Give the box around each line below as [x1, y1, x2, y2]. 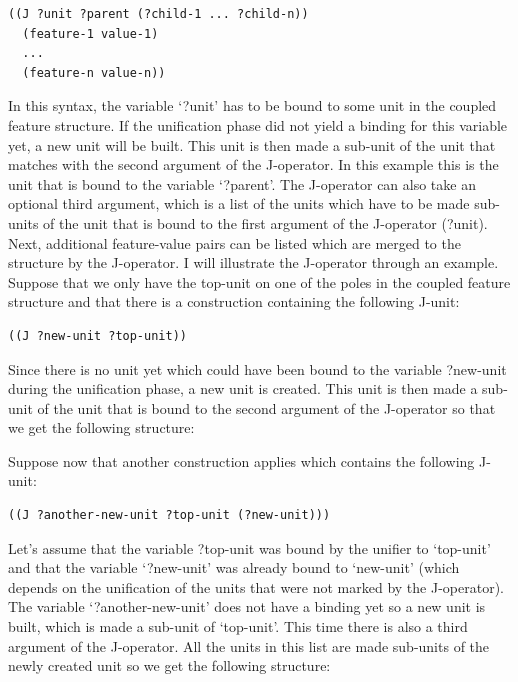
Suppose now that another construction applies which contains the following [8, 450, 475, 471]
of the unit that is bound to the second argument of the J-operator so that [37, 397, 496, 418]
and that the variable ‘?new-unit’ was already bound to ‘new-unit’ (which [8, 557, 460, 578]
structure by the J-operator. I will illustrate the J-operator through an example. [8, 252, 499, 273]
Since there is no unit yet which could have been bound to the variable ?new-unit [8, 358, 507, 379]
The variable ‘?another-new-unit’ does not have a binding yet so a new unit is [8, 596, 486, 617]
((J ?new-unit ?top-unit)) [8, 328, 187, 343]
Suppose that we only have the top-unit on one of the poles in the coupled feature [8, 271, 511, 292]
